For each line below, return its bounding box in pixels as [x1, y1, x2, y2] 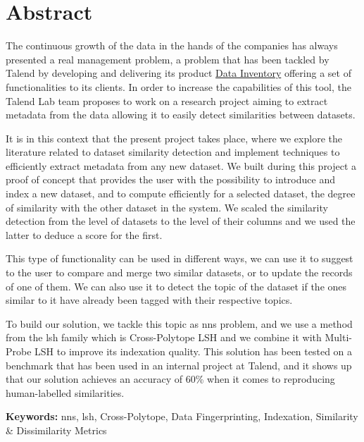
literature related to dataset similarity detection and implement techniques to [6, 145, 340, 159]
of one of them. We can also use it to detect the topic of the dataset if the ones [6, 278, 347, 293]
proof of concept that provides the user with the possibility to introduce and [6, 172, 335, 187]
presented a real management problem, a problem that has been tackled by [6, 51, 330, 66]
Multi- [325, 330, 352, 345]
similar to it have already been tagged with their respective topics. [6, 293, 293, 307]
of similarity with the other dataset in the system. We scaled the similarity [6, 199, 328, 214]
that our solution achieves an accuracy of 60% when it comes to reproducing [6, 372, 335, 386]
